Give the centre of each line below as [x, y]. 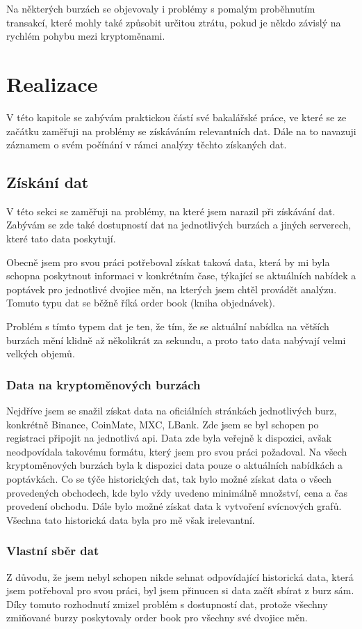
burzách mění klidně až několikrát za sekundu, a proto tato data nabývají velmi [176, 340]
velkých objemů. [41, 354]
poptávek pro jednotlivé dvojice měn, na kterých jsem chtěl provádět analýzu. [172, 289]
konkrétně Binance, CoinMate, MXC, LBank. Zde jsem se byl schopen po [163, 424]
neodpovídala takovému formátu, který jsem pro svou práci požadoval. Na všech [177, 451]
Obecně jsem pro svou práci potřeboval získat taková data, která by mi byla [168, 262]
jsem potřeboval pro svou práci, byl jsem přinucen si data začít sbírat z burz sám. [180, 590]
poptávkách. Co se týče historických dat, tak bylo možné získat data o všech [169, 479]
